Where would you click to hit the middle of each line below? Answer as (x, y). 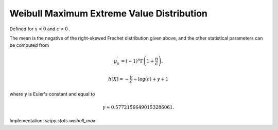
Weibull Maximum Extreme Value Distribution (109, 13)
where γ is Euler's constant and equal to (52, 94)
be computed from (29, 45)
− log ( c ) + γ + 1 (151, 79)
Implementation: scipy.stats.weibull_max (53, 121)
